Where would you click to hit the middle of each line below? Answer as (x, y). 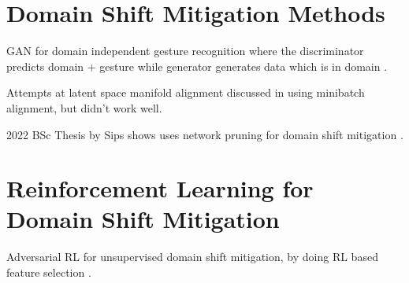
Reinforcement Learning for (160, 188)
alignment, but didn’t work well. (84, 107)
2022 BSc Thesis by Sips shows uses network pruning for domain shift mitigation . (205, 134)
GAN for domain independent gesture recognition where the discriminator (185, 51)
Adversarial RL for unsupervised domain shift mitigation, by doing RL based (192, 257)
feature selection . (49, 272)
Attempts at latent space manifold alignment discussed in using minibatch (186, 92)
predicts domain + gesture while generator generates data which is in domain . (197, 66)
